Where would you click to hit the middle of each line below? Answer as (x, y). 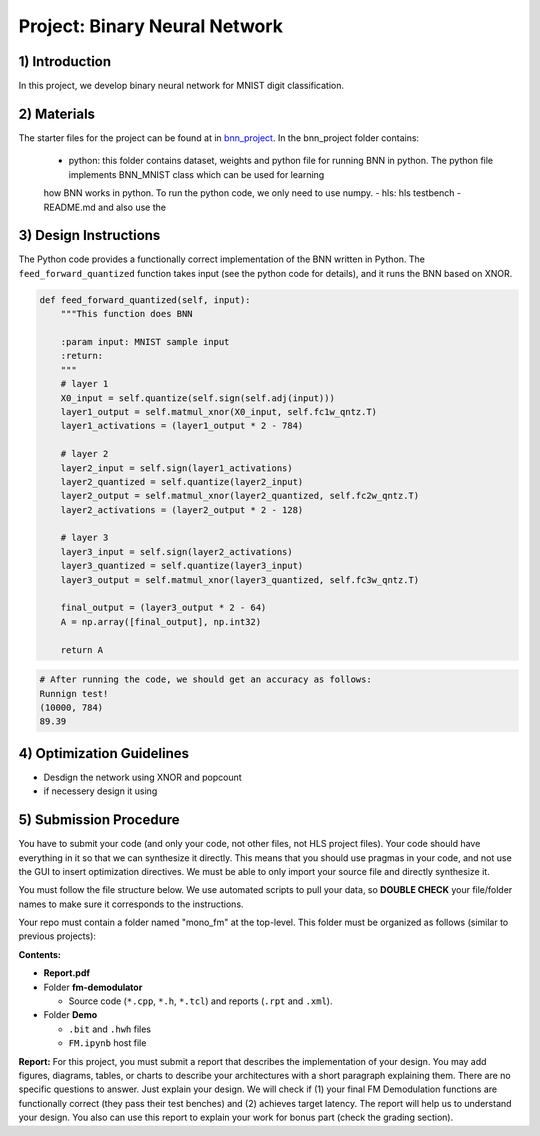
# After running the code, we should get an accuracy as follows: (205, 679)
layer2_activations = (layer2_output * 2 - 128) (182, 509)
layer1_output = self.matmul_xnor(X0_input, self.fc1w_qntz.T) (219, 411)
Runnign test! (74, 693)
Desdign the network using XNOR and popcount (142, 777)
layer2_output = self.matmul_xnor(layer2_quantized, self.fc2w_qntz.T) (240, 496)
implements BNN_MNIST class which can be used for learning (196, 174)
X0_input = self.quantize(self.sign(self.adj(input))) (197, 398)
